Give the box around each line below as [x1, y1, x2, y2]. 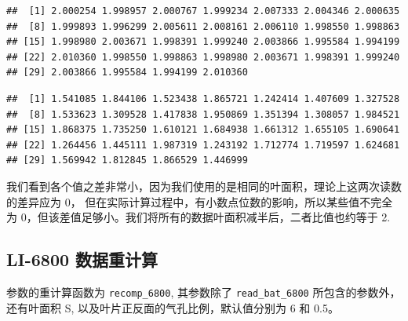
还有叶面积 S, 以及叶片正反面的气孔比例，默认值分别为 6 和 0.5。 [6, 299, 339, 316]
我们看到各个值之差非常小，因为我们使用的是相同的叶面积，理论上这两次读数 [6, 177, 402, 194]
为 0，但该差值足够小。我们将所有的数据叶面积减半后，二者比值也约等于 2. [6, 209, 391, 225]
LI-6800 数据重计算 [6, 247, 158, 272]
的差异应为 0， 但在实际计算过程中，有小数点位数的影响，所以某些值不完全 [6, 193, 393, 210]
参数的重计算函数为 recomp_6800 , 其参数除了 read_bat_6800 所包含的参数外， [6, 283, 401, 300]
